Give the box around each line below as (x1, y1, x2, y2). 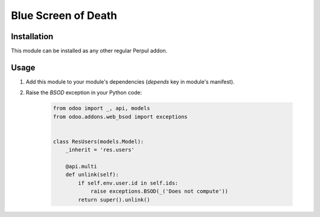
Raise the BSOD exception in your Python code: (25, 89, 142, 96)
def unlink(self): (65, 171, 119, 178)
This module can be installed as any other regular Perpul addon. (11, 47, 168, 55)
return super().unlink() (78, 196, 151, 203)
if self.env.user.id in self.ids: (78, 180, 178, 186)
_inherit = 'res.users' (65, 146, 135, 154)
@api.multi (65, 163, 97, 170)
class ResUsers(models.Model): (53, 138, 145, 145)
